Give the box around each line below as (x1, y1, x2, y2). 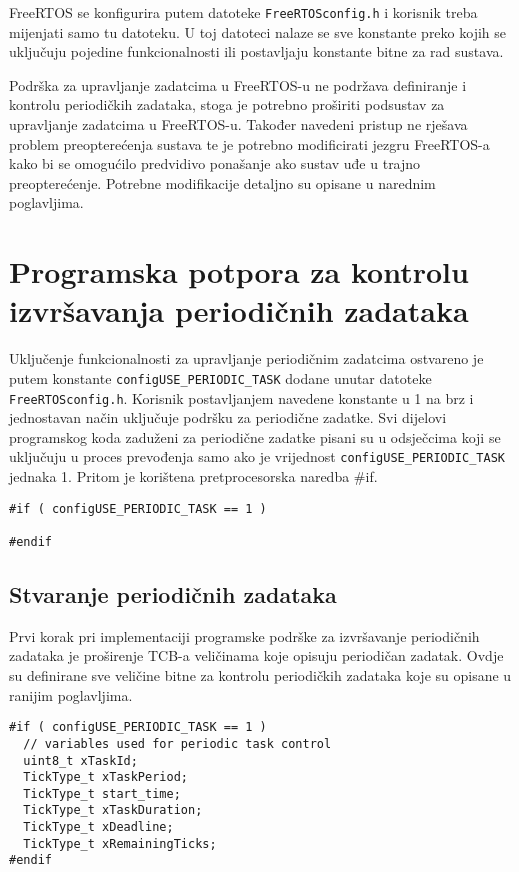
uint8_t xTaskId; (23, 753, 138, 768)
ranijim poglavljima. (9, 684, 133, 705)
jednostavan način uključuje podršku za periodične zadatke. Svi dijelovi (9, 407, 447, 428)
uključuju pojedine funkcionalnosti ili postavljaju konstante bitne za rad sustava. (9, 41, 504, 62)
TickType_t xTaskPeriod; (23, 770, 188, 785)
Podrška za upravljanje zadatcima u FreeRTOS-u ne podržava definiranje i (9, 74, 467, 95)
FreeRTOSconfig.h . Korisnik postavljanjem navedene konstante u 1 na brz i (9, 387, 474, 408)
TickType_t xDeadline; (23, 820, 174, 835)
